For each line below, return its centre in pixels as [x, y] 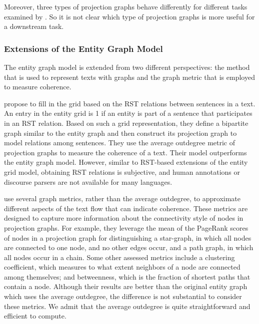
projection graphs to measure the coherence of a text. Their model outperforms [125, 152]
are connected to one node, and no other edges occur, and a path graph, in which [129, 247]
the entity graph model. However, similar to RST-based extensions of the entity [126, 162]
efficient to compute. [35, 316]
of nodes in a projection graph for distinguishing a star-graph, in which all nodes [128, 237]
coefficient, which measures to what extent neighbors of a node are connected [122, 267]
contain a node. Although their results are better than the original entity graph [126, 286]
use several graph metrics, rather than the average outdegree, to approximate [122, 198]
